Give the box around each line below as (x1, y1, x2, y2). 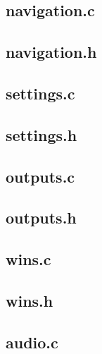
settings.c (6, 82, 75, 104)
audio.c (6, 331, 58, 353)
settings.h (6, 123, 77, 145)
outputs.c (6, 165, 75, 187)
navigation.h (6, 41, 97, 63)
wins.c (6, 248, 51, 270)
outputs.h (6, 207, 77, 228)
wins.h (6, 289, 53, 311)
